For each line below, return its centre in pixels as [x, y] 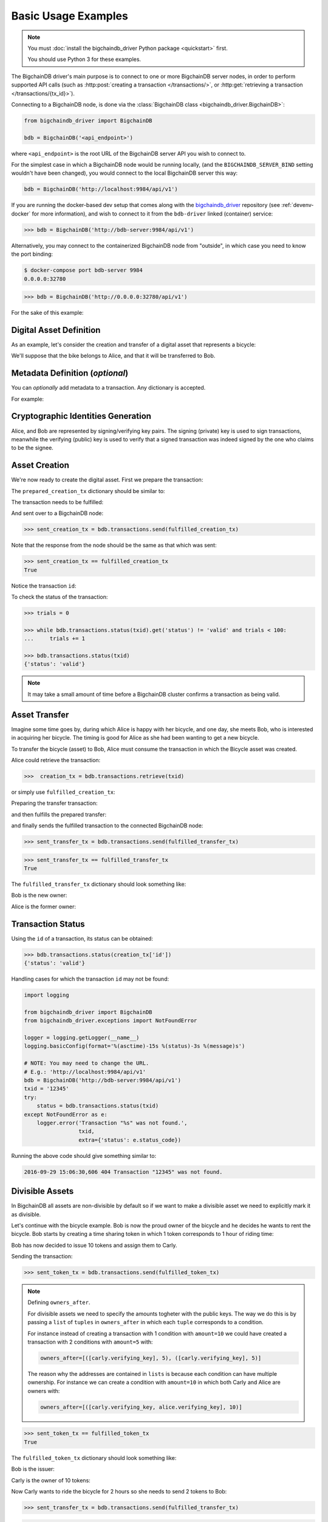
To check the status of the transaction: [60, 597]
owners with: [44, 1390]
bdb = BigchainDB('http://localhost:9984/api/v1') [101, 189]
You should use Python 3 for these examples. [84, 59]
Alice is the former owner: [43, 907]
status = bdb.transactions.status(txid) [98, 1106]
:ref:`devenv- [298, 205]
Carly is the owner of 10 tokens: [51, 1480]
